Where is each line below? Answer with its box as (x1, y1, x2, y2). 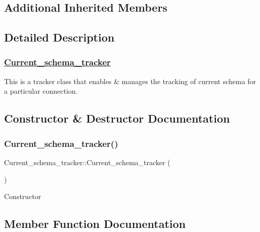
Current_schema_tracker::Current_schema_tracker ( (4, 157, 170, 167)
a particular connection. (4, 86, 78, 96)
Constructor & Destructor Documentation (4, 110, 230, 126)
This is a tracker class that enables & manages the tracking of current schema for (4, 75, 256, 86)
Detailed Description (4, 29, 115, 45)
